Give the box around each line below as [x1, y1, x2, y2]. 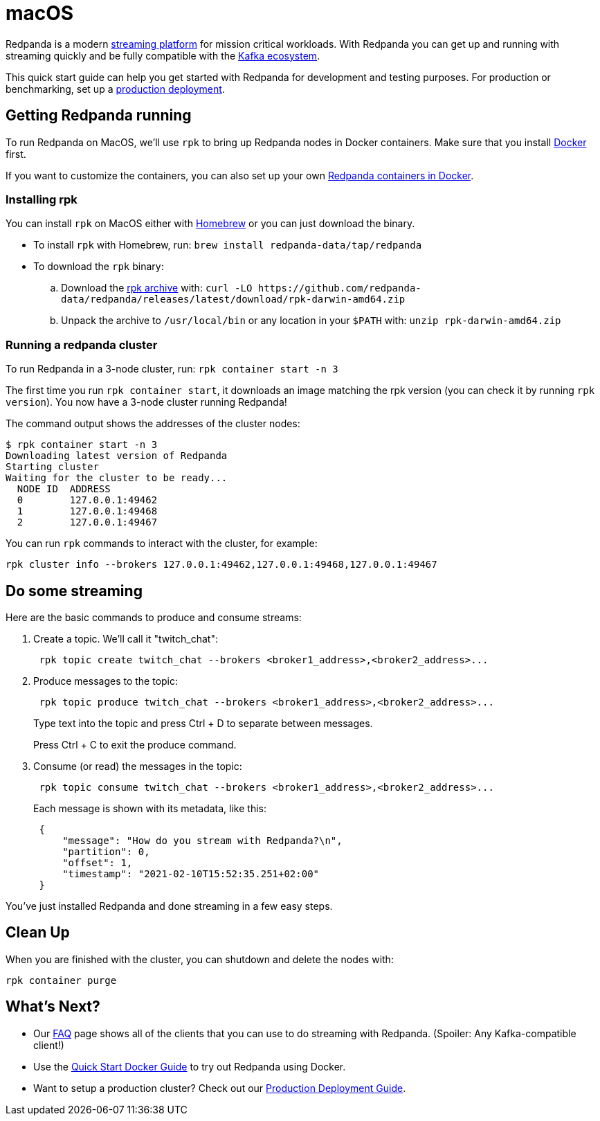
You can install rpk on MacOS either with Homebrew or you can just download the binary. [6, 217, 415, 230]
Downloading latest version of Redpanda [6, 450, 228, 462]
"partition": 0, [62, 845, 150, 857]
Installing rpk [6, 192, 78, 206]
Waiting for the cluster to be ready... [6, 472, 228, 484]
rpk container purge [6, 974, 117, 986]
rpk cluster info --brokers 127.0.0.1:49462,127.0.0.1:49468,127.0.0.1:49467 [6, 559, 437, 571]
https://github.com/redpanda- [257, 283, 421, 294]
